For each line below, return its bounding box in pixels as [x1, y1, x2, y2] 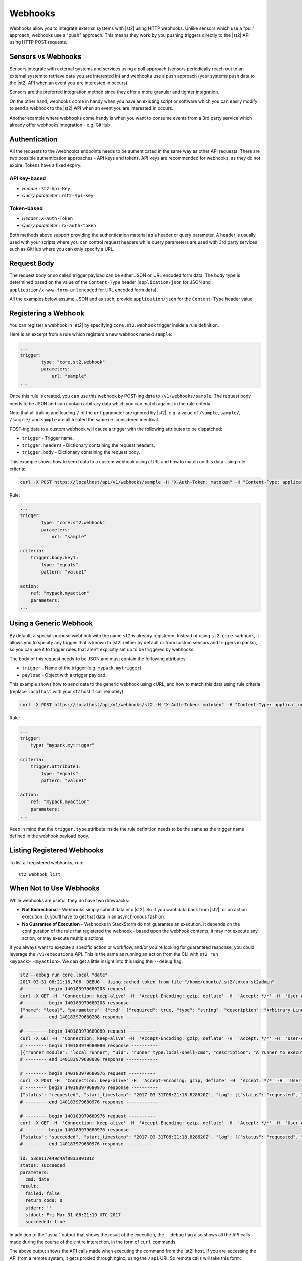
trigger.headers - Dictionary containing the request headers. [22, 442, 156, 448]
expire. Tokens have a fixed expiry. [9, 162, 82, 168]
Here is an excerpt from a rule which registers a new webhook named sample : [9, 331, 172, 337]
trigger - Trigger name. [22, 435, 74, 441]
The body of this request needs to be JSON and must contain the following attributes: [9, 656, 187, 662]
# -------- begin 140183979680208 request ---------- [20, 986, 156, 992]
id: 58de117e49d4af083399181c [20, 1155, 95, 1161]
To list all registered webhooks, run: [9, 859, 84, 866]
